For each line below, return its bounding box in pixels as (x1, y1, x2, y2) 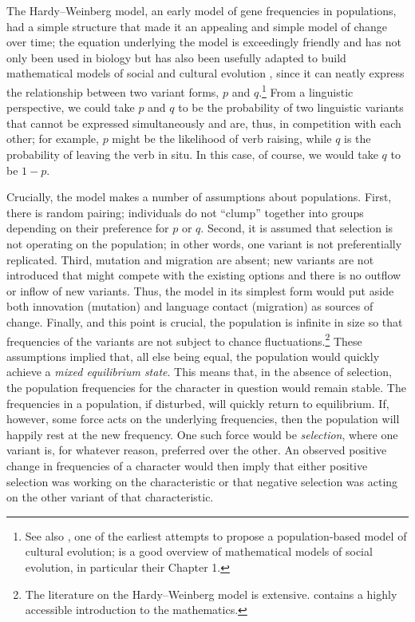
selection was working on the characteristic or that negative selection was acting (6, 473, 398, 489)
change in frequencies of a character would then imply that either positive (6, 457, 368, 473)
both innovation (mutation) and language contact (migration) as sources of (6, 298, 373, 315)
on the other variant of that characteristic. (6, 489, 214, 505)
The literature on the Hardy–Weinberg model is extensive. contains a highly (25, 585, 397, 602)
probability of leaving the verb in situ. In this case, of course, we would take (6, 146, 378, 162)
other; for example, (6, 130, 99, 147)
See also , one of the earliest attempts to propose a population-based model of (25, 527, 407, 544)
